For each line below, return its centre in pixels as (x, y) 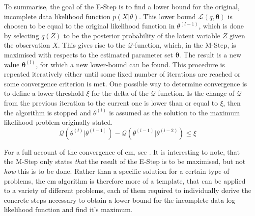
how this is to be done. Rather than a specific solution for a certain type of (117, 171)
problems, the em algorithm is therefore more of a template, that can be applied (125, 180)
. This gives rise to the (92, 45)
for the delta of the (120, 93)
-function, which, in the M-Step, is (184, 45)
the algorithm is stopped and (48, 112)
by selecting (22, 35)
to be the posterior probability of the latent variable (142, 35)
